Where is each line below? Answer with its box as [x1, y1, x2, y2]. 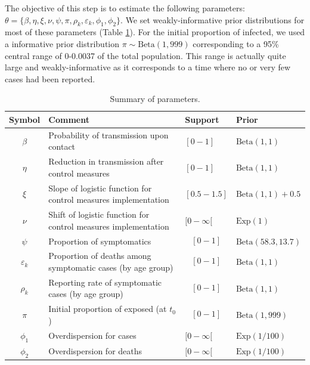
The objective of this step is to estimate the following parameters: [5, 2, 245, 14]
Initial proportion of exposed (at [48, 302, 167, 315]
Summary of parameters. [110, 92, 200, 105]
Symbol [9, 113, 41, 125]
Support [185, 113, 219, 125]
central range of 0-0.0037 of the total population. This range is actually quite [5, 49, 286, 61]
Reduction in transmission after [48, 155, 164, 168]
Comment [48, 113, 89, 125]
